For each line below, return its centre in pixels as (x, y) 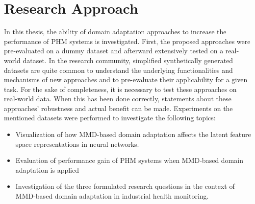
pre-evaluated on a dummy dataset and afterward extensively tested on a (114, 51)
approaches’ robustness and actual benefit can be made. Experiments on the (118, 108)
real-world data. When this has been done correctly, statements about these (118, 99)
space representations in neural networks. (77, 144)
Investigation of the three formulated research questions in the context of (125, 186)
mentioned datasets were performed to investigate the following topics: (110, 118)
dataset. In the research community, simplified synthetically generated (128, 60)
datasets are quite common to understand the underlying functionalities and (118, 70)
